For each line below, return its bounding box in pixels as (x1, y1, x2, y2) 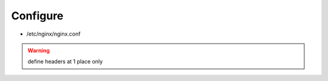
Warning (27, 47, 50, 54)
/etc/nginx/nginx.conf (26, 30, 81, 37)
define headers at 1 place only (27, 58, 103, 65)
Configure (11, 9, 64, 22)
